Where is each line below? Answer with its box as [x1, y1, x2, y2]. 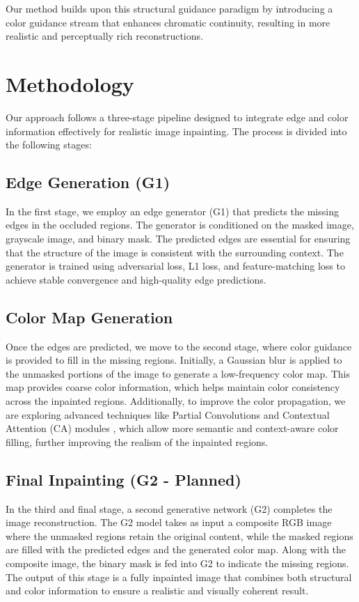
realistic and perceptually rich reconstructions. [6, 29, 203, 43]
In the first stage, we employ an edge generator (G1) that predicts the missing [6, 203, 339, 218]
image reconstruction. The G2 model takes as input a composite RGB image [6, 515, 332, 530]
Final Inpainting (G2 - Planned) [6, 468, 241, 490]
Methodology [6, 69, 134, 98]
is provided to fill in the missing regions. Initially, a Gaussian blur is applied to [6, 353, 342, 367]
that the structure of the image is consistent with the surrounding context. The [6, 245, 344, 259]
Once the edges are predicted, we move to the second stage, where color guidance [6, 339, 352, 353]
